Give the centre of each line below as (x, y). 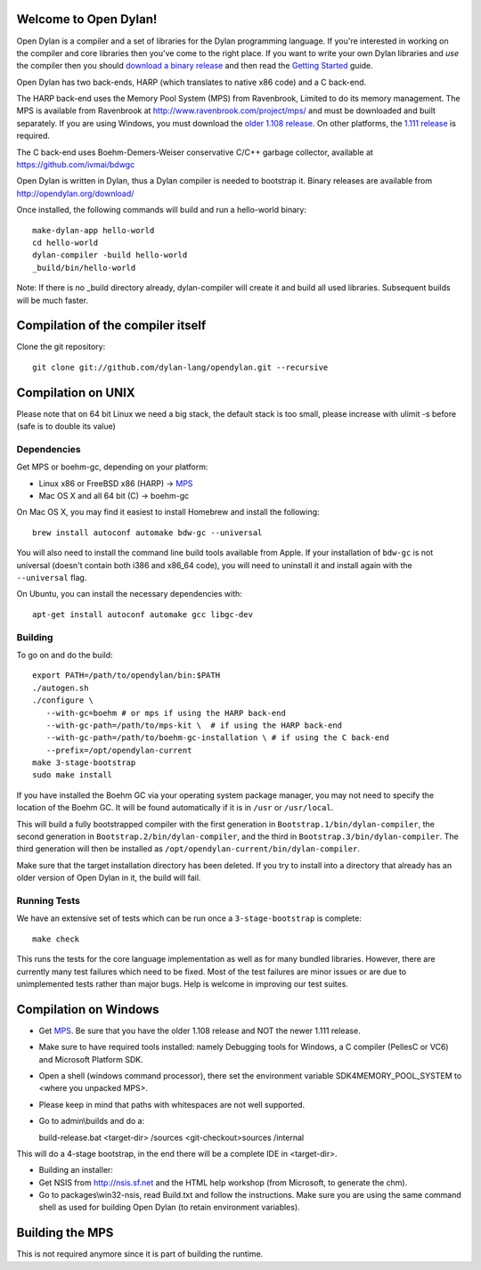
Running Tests (48, 900)
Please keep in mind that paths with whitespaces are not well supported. (172, 1104)
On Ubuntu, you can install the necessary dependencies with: (129, 594)
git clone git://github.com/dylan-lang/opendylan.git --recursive (180, 367)
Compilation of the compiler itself (111, 326)
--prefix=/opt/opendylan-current (119, 750)
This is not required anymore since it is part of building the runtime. (140, 1254)
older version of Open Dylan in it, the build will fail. (109, 878)
